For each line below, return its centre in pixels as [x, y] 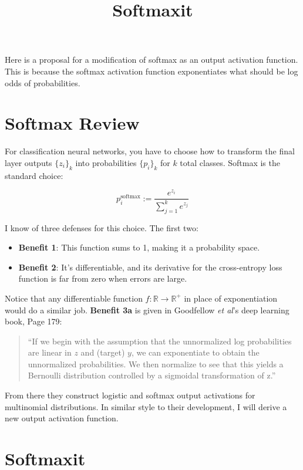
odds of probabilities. [43, 82]
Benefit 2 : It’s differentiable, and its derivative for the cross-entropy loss [150, 267]
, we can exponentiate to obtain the [195, 352]
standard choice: [34, 175]
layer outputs [28, 162]
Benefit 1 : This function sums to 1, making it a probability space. [139, 247]
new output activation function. [62, 418]
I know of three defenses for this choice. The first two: [102, 227]
